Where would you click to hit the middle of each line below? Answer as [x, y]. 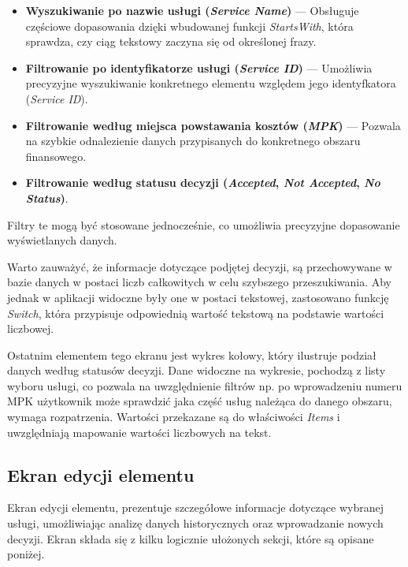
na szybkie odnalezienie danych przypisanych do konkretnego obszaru [193, 141]
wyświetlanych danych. [62, 240]
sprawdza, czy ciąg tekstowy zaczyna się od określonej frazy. [171, 41]
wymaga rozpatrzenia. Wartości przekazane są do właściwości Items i [174, 417]
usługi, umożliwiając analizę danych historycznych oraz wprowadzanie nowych [195, 523]
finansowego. [56, 156]
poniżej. [26, 554]
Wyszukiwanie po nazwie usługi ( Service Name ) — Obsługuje [192, 10]
